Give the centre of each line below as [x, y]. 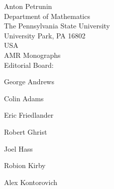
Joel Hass [18, 148]
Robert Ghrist [26, 131]
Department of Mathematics [47, 16]
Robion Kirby [25, 165]
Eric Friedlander [29, 115]
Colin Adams [24, 98]
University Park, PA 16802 [45, 35]
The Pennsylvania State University [57, 26]
